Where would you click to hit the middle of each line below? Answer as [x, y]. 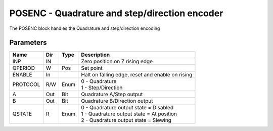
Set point [92, 68]
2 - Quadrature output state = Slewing [126, 120]
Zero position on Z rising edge [117, 62]
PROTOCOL [26, 84]
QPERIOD [24, 68]
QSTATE [22, 114]
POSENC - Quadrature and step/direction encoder [116, 13]
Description [96, 55]
